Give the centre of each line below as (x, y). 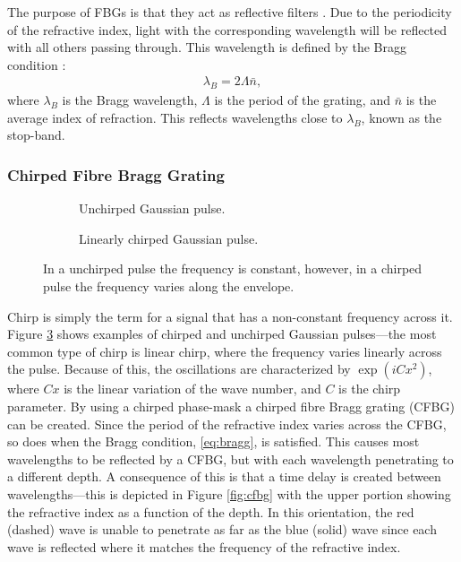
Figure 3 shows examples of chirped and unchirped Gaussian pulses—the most (222, 334)
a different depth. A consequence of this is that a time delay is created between (224, 476)
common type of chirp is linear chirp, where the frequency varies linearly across (225, 351)
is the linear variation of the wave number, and (192, 389)
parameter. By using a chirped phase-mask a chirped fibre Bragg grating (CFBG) (231, 406)
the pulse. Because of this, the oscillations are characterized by (179, 369)
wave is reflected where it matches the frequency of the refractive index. (204, 546)
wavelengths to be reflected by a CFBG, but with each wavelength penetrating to (230, 458)
